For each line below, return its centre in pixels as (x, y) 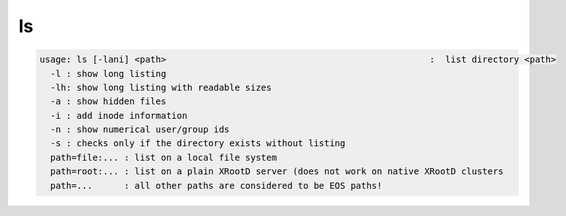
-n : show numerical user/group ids (140, 129)
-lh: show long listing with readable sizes (161, 87)
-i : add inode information (119, 115)
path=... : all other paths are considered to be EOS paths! (216, 185)
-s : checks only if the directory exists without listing (198, 143)
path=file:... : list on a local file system (163, 157)
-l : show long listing (108, 73)
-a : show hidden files (108, 101)
